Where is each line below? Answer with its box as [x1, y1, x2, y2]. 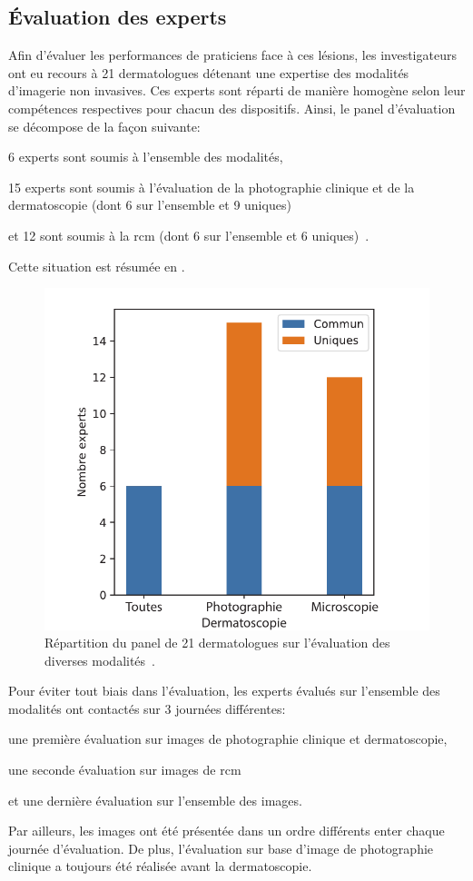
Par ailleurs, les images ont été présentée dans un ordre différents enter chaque [8, 821, 445, 840]
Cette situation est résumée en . [8, 256, 185, 275]
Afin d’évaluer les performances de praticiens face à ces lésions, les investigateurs [8, 45, 457, 64]
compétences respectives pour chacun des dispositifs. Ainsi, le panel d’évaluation [8, 98, 456, 117]
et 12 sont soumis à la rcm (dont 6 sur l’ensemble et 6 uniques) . [8, 225, 370, 244]
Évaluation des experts [8, 3, 227, 31]
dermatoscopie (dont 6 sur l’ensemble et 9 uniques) [8, 195, 291, 214]
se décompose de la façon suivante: [8, 116, 201, 135]
